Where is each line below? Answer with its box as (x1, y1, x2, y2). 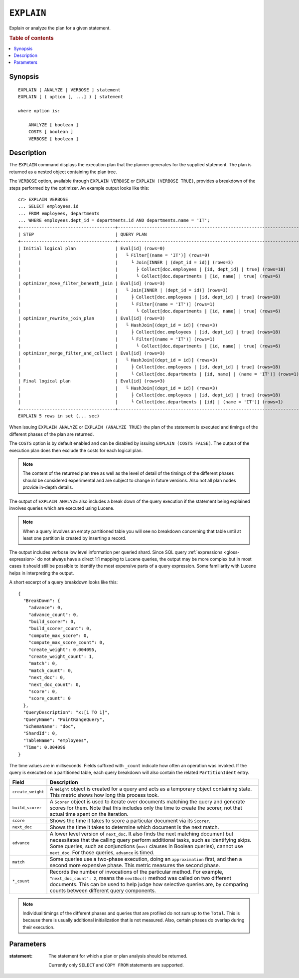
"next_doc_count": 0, (28, 681, 82, 687)
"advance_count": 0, (28, 612, 79, 618)
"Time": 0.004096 (23, 744, 66, 750)
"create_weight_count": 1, (28, 654, 95, 659)
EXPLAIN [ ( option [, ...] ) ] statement (18, 94, 124, 100)
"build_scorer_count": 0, (28, 626, 92, 632)
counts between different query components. (49, 887, 156, 894)
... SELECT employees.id (18, 204, 79, 209)
